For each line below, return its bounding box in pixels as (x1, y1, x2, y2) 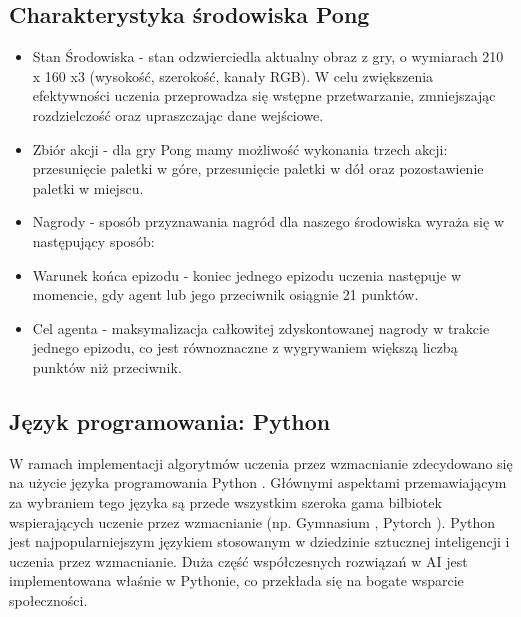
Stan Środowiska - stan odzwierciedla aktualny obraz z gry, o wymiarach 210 (32, 46, 504, 67)
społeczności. (9, 589, 88, 610)
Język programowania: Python (9, 405, 331, 436)
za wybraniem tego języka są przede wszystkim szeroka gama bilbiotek (9, 491, 442, 512)
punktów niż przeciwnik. (32, 356, 182, 377)
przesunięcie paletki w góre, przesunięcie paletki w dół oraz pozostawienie (32, 158, 484, 179)
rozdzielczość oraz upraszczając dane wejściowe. (32, 104, 324, 125)
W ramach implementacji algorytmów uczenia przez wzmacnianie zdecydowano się (9, 452, 513, 473)
